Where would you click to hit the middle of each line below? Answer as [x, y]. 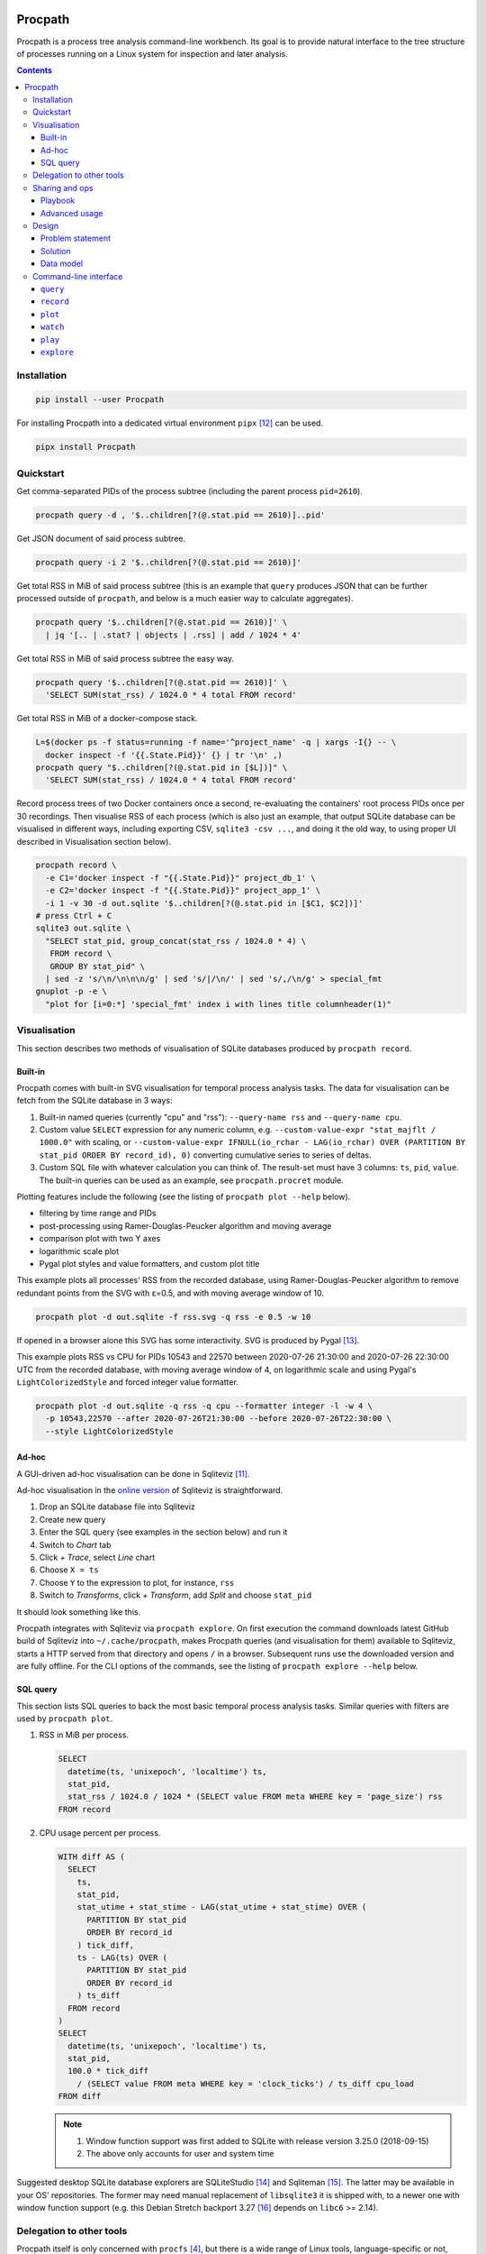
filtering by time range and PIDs [98, 1214]
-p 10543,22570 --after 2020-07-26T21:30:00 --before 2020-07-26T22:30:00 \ [218, 1419]
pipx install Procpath [85, 447]
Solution [56, 251]
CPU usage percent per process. [100, 1833]
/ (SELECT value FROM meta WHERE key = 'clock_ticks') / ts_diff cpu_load [245, 2084]
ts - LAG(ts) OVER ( [122, 1957]
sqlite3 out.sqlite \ [83, 928]
